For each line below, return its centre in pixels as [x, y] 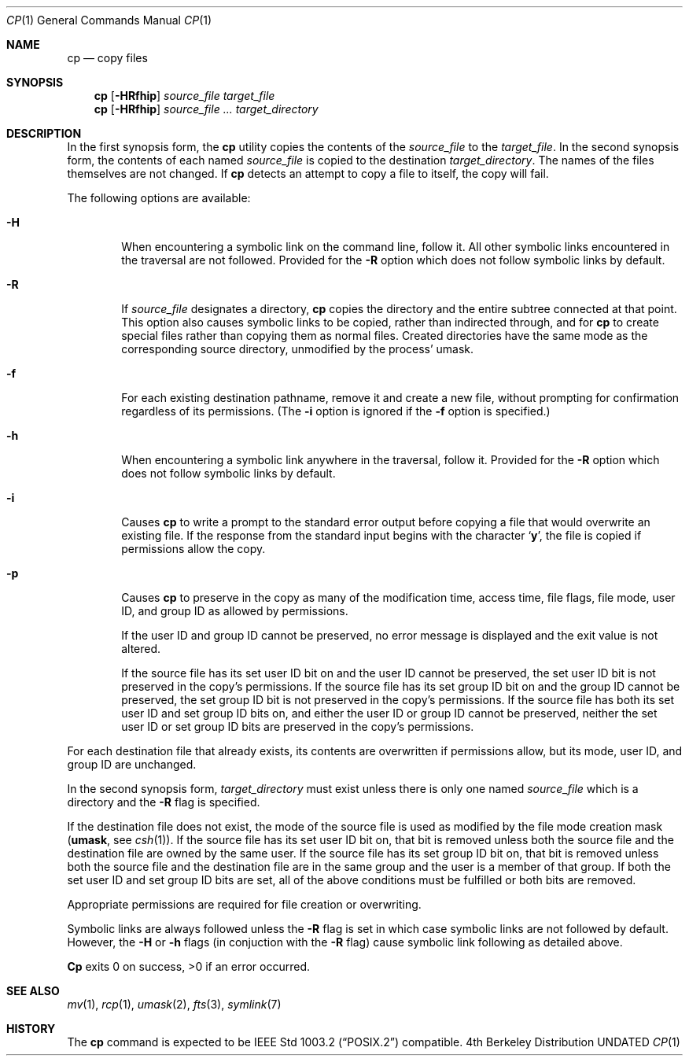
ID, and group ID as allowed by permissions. [235, 611]
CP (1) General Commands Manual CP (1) [109, 20]
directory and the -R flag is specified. [164, 802]
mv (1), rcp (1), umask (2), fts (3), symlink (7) [174, 1004]
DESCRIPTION [44, 133]
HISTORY [31, 1029]
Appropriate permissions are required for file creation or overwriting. [244, 904]
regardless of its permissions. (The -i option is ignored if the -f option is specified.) [336, 411]
